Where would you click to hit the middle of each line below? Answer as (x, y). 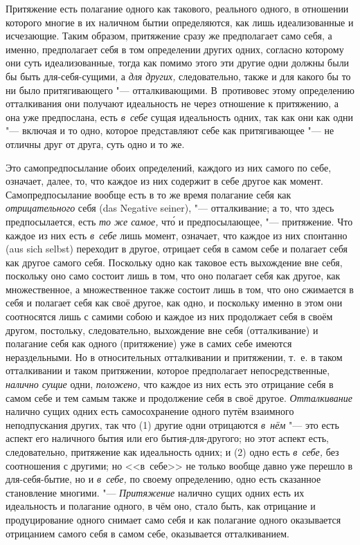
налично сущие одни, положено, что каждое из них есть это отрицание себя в (170, 384)
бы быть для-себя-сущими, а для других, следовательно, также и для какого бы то (178, 76)
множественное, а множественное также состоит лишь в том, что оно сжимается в (180, 289)
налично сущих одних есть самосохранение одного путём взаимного (150, 411)
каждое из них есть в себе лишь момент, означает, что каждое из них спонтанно (177, 235)
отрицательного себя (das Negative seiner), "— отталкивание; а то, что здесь (170, 208)
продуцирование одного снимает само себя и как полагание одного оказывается (173, 519)
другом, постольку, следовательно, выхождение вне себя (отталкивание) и (162, 330)
